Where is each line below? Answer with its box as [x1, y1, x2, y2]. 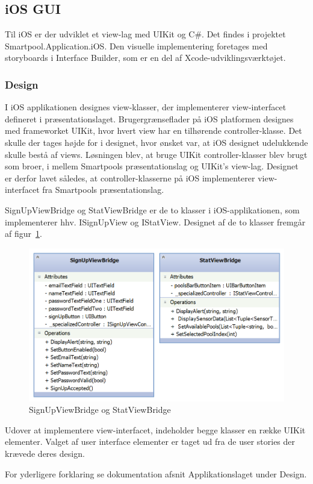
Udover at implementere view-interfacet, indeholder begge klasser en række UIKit [5, 423, 306, 436]
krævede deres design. [5, 447, 85, 460]
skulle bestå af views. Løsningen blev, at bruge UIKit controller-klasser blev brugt [5, 148, 308, 160]
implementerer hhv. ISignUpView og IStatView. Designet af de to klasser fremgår [5, 215, 306, 228]
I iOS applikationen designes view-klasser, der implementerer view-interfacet [5, 101, 287, 113]
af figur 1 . [5, 227, 42, 240]
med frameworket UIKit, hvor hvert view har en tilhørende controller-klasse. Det [5, 124, 302, 137]
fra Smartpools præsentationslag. [42, 183, 164, 196]
